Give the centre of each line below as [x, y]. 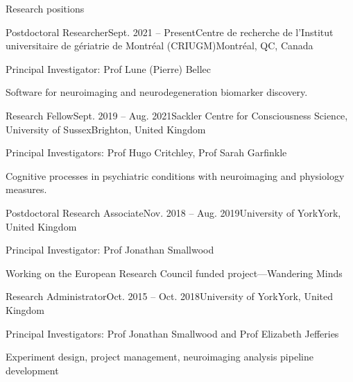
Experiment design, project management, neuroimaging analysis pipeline [160, 357]
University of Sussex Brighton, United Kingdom [106, 129]
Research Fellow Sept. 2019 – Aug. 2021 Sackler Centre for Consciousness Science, [177, 115]
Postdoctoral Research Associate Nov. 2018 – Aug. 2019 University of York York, [173, 212]
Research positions [45, 8]
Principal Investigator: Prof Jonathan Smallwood [110, 250]
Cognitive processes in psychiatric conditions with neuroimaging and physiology [175, 175]
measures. [26, 189]
